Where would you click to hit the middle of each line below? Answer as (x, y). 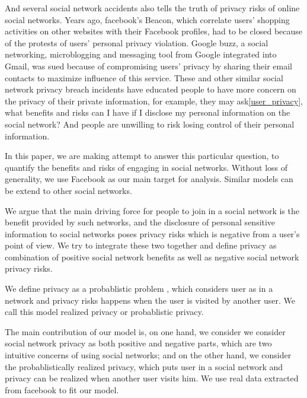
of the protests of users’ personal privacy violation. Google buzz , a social (137, 42)
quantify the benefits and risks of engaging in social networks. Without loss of (146, 167)
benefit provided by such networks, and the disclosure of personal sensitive (140, 222)
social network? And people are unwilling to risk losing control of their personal (150, 124)
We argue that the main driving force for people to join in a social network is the (152, 210)
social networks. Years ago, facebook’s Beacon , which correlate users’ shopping (147, 19)
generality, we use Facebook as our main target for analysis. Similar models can (149, 179)
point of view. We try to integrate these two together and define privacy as (141, 245)
